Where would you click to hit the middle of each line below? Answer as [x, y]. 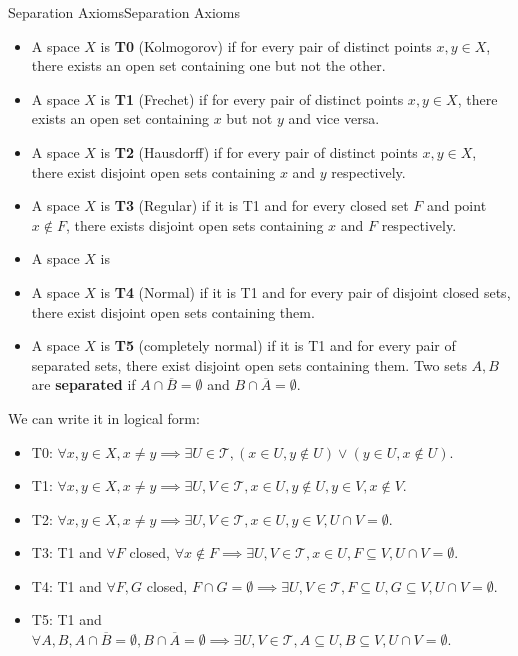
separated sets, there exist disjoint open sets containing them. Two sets [249, 364]
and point [456, 205]
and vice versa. [334, 118]
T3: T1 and [66, 552]
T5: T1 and [66, 619]
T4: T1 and [66, 585]
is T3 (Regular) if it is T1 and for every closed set [254, 205]
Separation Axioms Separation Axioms [124, 12]
